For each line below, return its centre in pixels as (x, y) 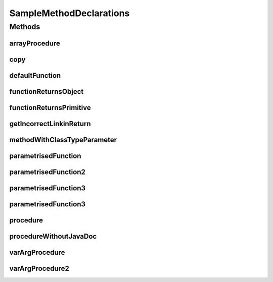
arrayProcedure (35, 43)
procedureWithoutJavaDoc (53, 236)
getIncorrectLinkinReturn (50, 124)
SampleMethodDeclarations (70, 13)
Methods (25, 27)
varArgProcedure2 (39, 268)
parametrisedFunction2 (47, 172)
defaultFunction (35, 75)
